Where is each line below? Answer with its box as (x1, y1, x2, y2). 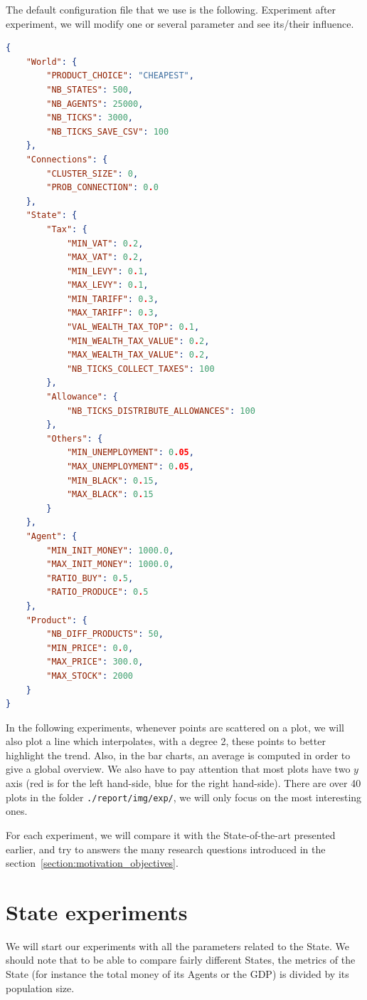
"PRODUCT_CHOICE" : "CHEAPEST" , (46, 71, 194, 81)
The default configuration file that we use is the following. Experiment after (6, 2, 336, 16)
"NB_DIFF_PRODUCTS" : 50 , (46, 629, 164, 640)
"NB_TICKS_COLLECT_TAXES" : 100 (66, 363, 215, 374)
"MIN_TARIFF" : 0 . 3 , (66, 293, 159, 304)
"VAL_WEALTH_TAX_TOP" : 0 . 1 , (66, 322, 200, 333)
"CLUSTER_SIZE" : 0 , (46, 168, 139, 179)
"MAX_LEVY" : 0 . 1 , (66, 280, 149, 291)
